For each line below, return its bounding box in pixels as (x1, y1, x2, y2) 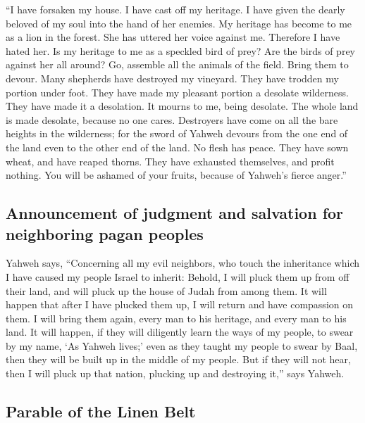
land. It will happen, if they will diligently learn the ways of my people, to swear (6, 324, 354, 339)
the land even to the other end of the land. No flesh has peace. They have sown (6, 139, 349, 154)
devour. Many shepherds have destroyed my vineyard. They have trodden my (6, 70, 339, 85)
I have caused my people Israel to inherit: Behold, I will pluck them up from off (6, 269, 349, 284)
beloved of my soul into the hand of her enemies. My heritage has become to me (6, 15, 352, 30)
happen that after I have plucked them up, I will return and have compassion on (6, 297, 354, 312)
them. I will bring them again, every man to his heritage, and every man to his (6, 310, 347, 325)
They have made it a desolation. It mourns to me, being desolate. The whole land (6, 99, 359, 113)
